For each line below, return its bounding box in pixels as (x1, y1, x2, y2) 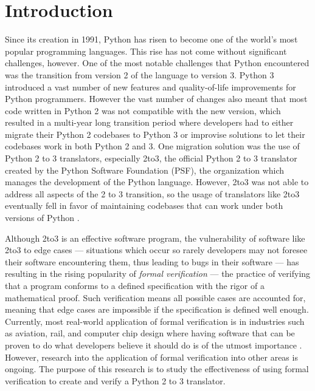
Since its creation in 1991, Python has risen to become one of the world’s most (5, 33, 298, 46)
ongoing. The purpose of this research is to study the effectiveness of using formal (5, 362, 309, 375)
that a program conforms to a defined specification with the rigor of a (5, 279, 265, 291)
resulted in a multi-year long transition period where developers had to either (5, 116, 294, 129)
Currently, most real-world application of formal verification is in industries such (5, 314, 305, 327)
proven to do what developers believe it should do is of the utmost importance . (5, 338, 302, 351)
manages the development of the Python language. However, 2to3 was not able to (5, 175, 309, 188)
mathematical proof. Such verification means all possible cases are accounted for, (5, 291, 306, 304)
